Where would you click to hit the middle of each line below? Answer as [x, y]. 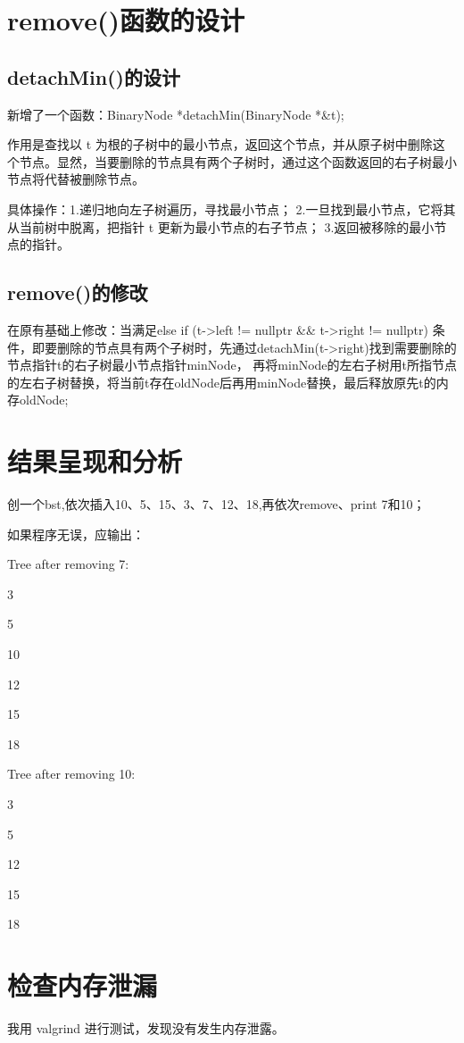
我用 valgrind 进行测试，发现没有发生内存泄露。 [146, 1028]
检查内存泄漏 [83, 985]
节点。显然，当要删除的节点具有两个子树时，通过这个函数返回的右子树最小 [238, 161]
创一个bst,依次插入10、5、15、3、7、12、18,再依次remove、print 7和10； [216, 504]
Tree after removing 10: [71, 774]
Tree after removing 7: [68, 564]
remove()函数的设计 [126, 20]
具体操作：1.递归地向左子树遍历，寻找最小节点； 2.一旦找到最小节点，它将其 [232, 209]
